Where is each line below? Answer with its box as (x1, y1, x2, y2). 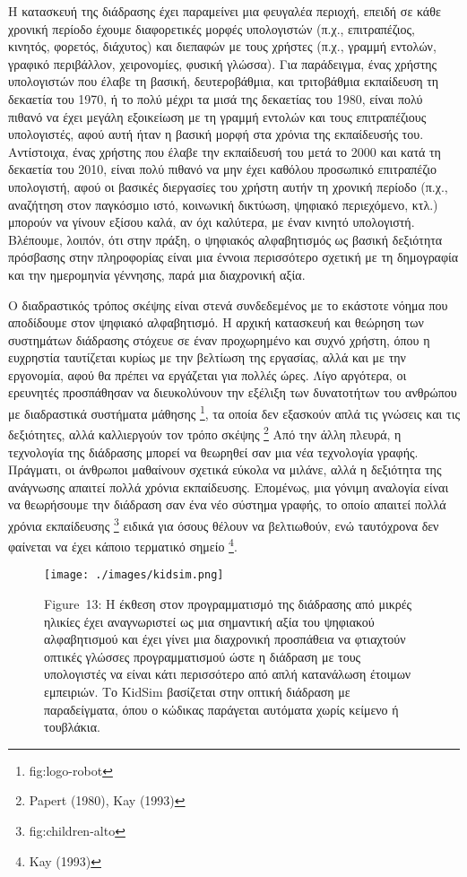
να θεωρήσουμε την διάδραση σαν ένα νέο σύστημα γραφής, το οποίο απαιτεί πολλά (8, 495, 446, 514)
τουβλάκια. (44, 717, 100, 736)
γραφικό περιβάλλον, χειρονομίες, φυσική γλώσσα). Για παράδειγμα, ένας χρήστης (8, 54, 437, 73)
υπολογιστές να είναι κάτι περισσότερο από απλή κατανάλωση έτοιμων (44, 664, 411, 683)
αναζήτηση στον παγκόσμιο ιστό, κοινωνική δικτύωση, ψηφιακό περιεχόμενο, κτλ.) (8, 195, 438, 213)
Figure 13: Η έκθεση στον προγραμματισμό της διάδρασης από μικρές (44, 595, 412, 613)
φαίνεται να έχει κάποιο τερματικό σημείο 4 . (8, 534, 238, 555)
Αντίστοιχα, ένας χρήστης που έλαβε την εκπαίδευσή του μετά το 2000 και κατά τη (8, 142, 441, 161)
